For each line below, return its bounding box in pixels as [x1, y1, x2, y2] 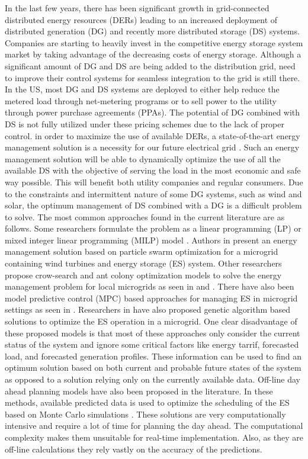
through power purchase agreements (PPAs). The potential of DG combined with [5, 106, 300, 118]
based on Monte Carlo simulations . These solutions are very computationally [5, 407, 286, 420]
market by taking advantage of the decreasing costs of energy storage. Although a [5, 48, 301, 60]
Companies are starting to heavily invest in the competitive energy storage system [5, 36, 303, 49]
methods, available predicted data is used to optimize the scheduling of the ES [5, 396, 290, 409]
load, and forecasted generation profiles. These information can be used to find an [5, 349, 301, 362]
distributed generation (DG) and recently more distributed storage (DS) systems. [5, 25, 300, 37]
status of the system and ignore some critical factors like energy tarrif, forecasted [5, 338, 299, 351]
